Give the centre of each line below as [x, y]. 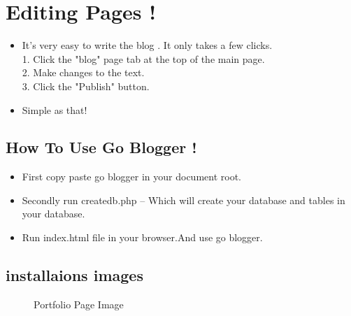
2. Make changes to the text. [83, 72]
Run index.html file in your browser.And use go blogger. [142, 237]
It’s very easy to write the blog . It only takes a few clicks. [147, 45]
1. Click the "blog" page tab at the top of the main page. [143, 58]
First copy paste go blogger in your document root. [131, 177]
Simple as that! [55, 109]
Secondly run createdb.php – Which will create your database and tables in [184, 200]
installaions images [74, 275]
